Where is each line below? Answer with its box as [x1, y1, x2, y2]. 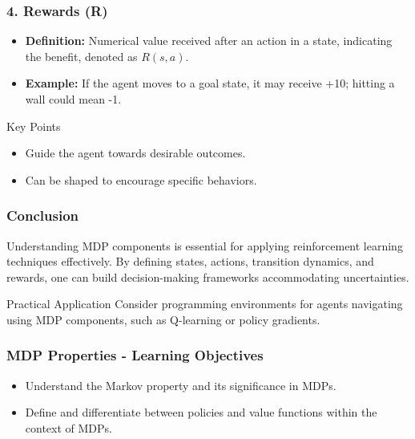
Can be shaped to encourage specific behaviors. [25, 171, 257, 188]
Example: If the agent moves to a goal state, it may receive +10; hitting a [25, 75, 395, 91]
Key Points [6, 117, 61, 134]
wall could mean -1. [25, 91, 122, 107]
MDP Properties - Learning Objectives [6, 345, 264, 365]
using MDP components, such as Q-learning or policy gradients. [6, 311, 320, 327]
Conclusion [6, 205, 79, 226]
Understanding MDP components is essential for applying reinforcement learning [6, 237, 403, 254]
